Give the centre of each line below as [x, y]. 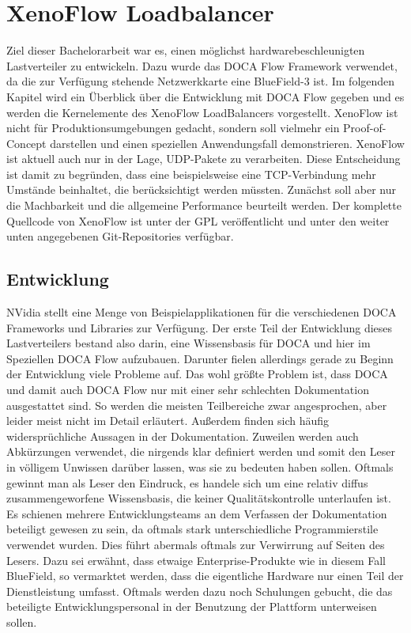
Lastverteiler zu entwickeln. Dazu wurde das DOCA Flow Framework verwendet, [202, 65]
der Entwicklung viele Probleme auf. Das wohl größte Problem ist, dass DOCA [197, 374]
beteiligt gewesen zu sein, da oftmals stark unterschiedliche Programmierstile [192, 529]
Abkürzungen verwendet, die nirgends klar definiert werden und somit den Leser [201, 451]
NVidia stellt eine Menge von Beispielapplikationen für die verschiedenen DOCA [202, 312]
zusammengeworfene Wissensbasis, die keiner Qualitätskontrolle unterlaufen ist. [199, 498]
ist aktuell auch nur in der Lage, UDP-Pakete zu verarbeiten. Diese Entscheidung [204, 159]
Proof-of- [365, 128]
